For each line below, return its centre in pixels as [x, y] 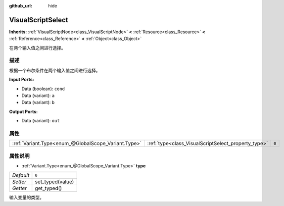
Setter [19, 182]
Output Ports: [24, 111]
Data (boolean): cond [43, 89]
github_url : [21, 6]
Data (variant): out [41, 121]
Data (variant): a [38, 96]
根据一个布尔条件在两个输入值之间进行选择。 [55, 70]
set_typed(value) [54, 182]
